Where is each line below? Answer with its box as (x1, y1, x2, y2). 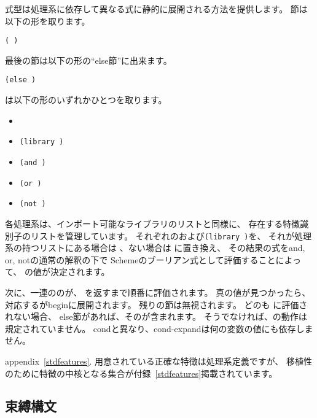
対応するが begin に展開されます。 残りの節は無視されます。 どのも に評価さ (5, 298, 308, 311)
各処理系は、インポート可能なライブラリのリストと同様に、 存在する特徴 (5, 217, 300, 230)
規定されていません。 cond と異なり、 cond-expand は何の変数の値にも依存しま (5, 322, 313, 335)
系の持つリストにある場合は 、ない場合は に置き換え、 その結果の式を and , (5, 241, 305, 254)
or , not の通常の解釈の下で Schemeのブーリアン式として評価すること (5, 253, 276, 266)
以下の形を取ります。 (5, 14, 90, 27)
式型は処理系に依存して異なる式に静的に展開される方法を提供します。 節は (5, 2, 308, 15)
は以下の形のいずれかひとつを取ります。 (5, 93, 167, 106)
